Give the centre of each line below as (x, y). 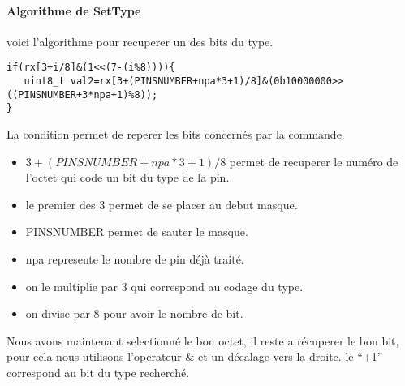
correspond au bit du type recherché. (98, 372)
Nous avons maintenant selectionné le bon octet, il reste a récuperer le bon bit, (203, 340)
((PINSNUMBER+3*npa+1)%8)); (82, 94)
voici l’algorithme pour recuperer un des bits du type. (140, 41)
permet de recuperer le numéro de (314, 161)
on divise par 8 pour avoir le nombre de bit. (134, 313)
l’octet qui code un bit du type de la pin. (127, 177)
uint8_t (44, 81)
